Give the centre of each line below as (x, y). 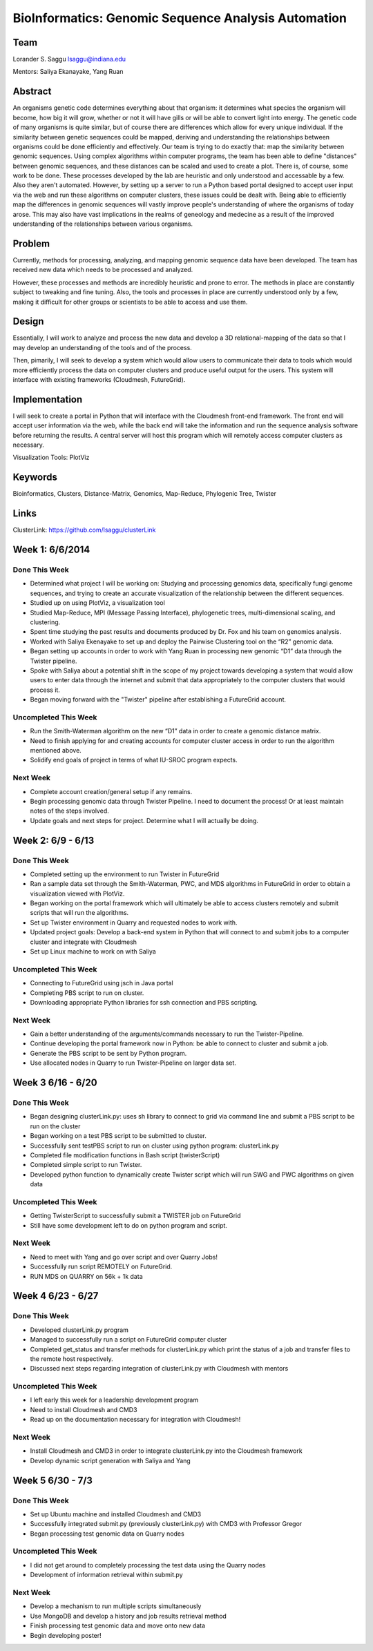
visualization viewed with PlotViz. (77, 894)
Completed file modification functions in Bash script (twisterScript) (125, 1155)
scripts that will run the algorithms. (79, 913)
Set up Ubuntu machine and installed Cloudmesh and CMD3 (116, 1514)
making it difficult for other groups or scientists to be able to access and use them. (130, 302)
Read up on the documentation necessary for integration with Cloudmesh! (135, 1420)
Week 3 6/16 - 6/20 (55, 1083)
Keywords (35, 477)
